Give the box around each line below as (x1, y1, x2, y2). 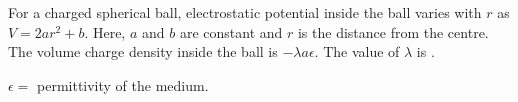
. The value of (314, 41, 400, 62)
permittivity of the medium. (37, 74, 209, 95)
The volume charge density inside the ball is (8, 41, 278, 62)
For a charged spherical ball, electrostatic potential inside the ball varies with (8, 2, 482, 22)
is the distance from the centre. (297, 21, 489, 42)
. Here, (84, 21, 126, 42)
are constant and (179, 21, 283, 42)
